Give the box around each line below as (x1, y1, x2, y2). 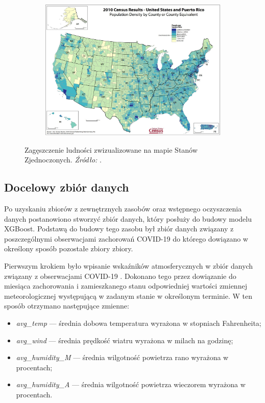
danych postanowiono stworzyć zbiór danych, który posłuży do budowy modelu (4, 213, 252, 224)
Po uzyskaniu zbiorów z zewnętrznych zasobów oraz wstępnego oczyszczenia (4, 203, 242, 214)
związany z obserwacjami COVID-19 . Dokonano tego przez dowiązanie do (4, 270, 236, 281)
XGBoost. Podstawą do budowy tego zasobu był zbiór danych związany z (4, 223, 234, 234)
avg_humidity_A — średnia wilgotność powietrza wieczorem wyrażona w (16, 379, 246, 390)
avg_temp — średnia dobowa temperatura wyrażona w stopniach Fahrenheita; (16, 317, 261, 328)
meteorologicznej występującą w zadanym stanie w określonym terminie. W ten (4, 290, 253, 301)
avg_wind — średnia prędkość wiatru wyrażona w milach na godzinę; (16, 335, 233, 345)
